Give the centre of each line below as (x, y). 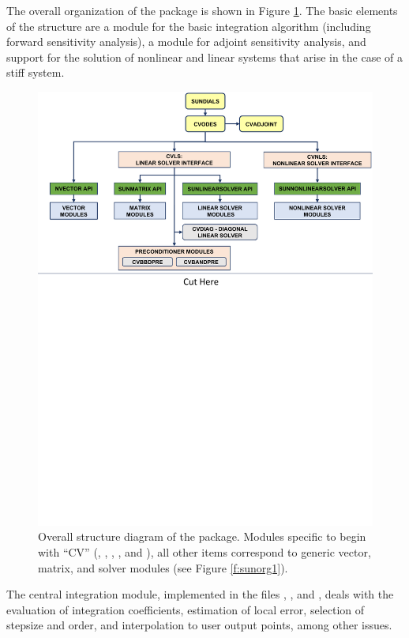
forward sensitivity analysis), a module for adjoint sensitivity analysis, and (186, 42)
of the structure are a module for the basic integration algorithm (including (189, 26)
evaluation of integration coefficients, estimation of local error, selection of (186, 609)
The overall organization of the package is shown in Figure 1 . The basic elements (202, 10)
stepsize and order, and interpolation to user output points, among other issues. (199, 625)
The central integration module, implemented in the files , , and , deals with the (200, 594)
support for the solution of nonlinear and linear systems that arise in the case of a (205, 57)
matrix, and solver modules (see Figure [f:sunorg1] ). (163, 567)
